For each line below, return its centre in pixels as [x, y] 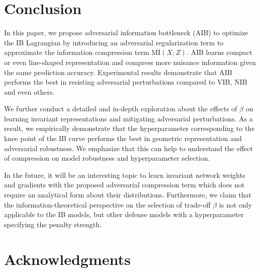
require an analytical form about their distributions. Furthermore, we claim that [128, 195]
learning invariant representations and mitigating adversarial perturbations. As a [128, 118]
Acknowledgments [67, 259]
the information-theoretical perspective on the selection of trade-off [107, 204]
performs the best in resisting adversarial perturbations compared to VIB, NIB [126, 82]
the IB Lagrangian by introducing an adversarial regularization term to [114, 42]
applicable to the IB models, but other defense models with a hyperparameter [124, 214]
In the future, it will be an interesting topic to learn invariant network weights [125, 175]
